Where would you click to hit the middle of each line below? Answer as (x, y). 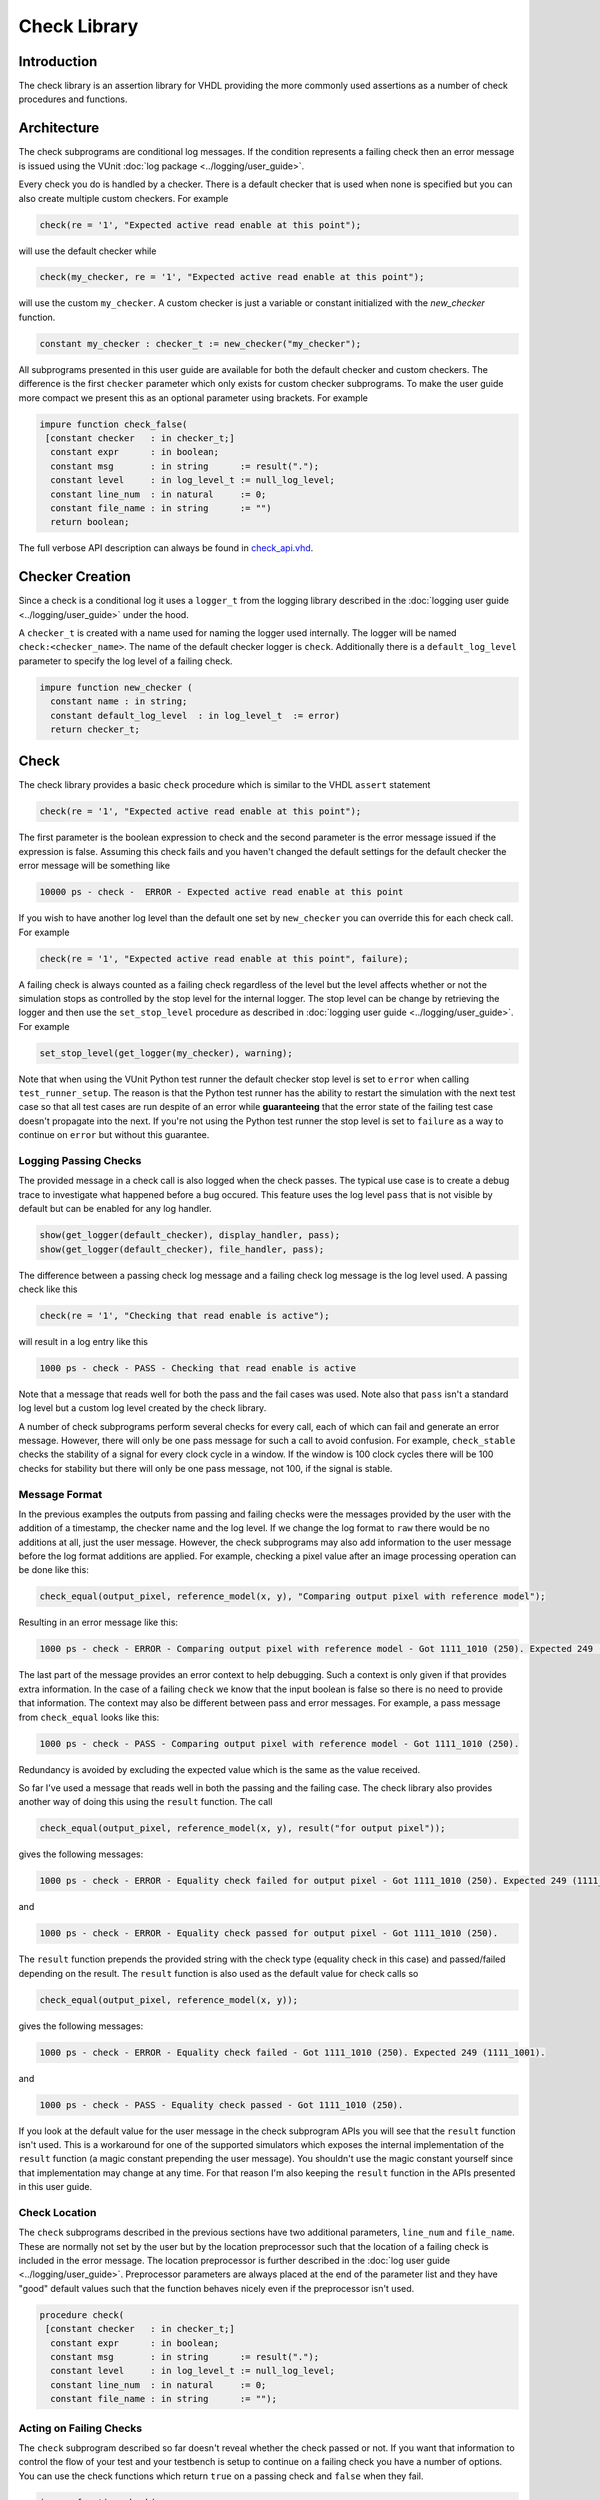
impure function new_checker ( (116, 687)
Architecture (59, 128)
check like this (48, 1289)
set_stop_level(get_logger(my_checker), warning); (166, 1053)
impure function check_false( (113, 424)
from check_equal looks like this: (89, 1717)
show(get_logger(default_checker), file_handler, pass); (182, 1249)
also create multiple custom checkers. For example (123, 198)
